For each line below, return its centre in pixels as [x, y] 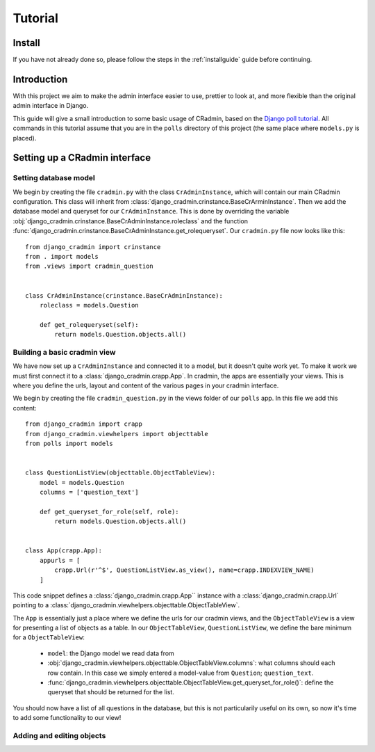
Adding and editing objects [59, 735]
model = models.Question [82, 482]
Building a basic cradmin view [64, 352]
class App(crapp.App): [64, 551]
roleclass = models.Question [89, 305]
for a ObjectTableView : [49, 637]
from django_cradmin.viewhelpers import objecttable [117, 434]
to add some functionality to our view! [67, 718]
